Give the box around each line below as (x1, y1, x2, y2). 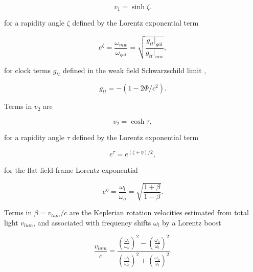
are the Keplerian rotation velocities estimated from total (69, 207, 249, 218)
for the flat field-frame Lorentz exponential (4, 164, 138, 175)
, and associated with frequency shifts (33, 217, 151, 228)
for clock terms (4, 65, 51, 76)
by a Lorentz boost (162, 217, 221, 228)
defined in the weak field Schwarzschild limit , (63, 65, 206, 76)
